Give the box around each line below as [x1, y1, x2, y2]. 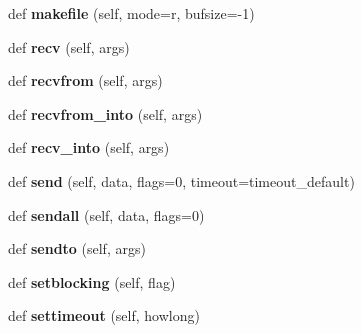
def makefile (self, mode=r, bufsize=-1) [8, 3, 255, 23]
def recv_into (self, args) [8, 137, 170, 158]
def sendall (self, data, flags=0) [8, 204, 205, 225]
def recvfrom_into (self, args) [8, 103, 203, 124]
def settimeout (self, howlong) [8, 305, 200, 326]
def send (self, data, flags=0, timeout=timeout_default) [8, 170, 355, 191]
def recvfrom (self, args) [8, 70, 163, 91]
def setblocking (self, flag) [8, 271, 176, 292]
